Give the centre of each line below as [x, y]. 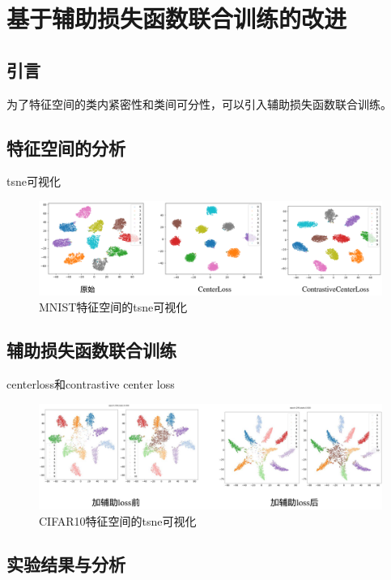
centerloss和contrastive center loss [91, 384]
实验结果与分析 [66, 564]
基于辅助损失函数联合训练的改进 [177, 18]
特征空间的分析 [66, 147]
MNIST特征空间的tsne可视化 [113, 306]
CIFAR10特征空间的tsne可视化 [118, 520]
